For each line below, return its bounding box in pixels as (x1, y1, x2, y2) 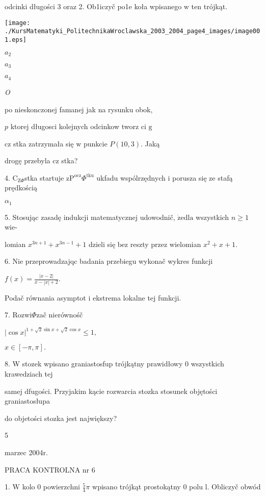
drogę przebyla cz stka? (5, 155, 78, 166)
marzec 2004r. (5, 447, 48, 458)
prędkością (5, 182, 37, 193)
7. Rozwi (5, 309, 32, 320)
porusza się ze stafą (172, 172, 233, 183)
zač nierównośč (36, 309, 83, 320)
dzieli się (88, 238, 116, 249)
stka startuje (24, 172, 64, 183)
